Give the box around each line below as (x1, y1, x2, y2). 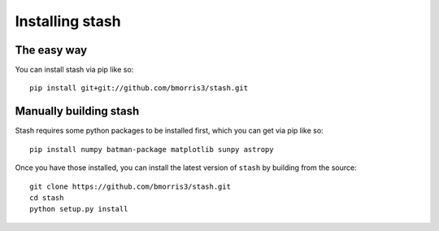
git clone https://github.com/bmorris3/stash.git (29, 181, 232, 191)
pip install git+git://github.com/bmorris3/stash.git (29, 84, 248, 93)
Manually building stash (15, 104, 140, 118)
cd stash (29, 193, 64, 203)
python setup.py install (29, 204, 128, 214)
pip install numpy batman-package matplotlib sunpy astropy (29, 145, 274, 154)
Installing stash (15, 12, 121, 30)
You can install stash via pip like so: (15, 65, 134, 75)
